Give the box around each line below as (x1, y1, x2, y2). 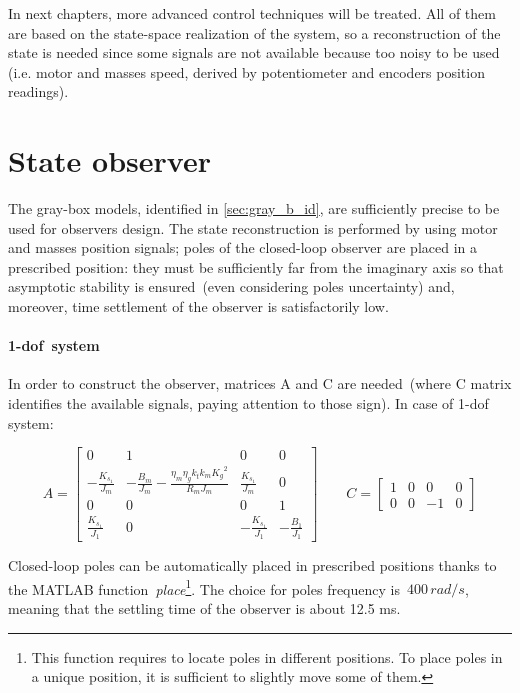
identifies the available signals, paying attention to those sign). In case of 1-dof (8, 393, 489, 414)
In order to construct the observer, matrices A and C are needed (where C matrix (8, 373, 512, 394)
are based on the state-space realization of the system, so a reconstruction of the (8, 22, 501, 43)
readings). (8, 81, 69, 102)
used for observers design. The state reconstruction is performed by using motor (8, 217, 498, 238)
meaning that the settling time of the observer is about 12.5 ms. (8, 597, 401, 618)
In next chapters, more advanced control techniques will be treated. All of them (8, 3, 496, 23)
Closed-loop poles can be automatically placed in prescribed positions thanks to (8, 555, 497, 576)
